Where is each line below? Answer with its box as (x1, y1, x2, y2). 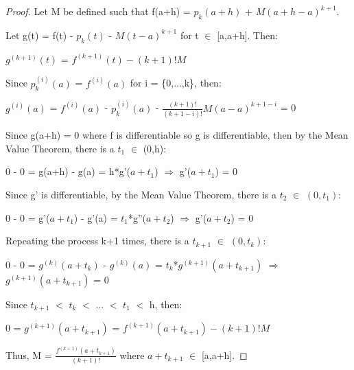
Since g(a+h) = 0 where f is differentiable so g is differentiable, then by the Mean (5, 128, 349, 142)
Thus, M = (5, 347, 52, 362)
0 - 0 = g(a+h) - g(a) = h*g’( (5, 164, 130, 178)
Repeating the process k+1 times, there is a (5, 233, 189, 248)
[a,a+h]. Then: (217, 27, 278, 42)
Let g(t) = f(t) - (5, 27, 73, 42)
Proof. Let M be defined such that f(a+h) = (5, 4, 191, 18)
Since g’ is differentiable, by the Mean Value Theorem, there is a (5, 187, 276, 201)
